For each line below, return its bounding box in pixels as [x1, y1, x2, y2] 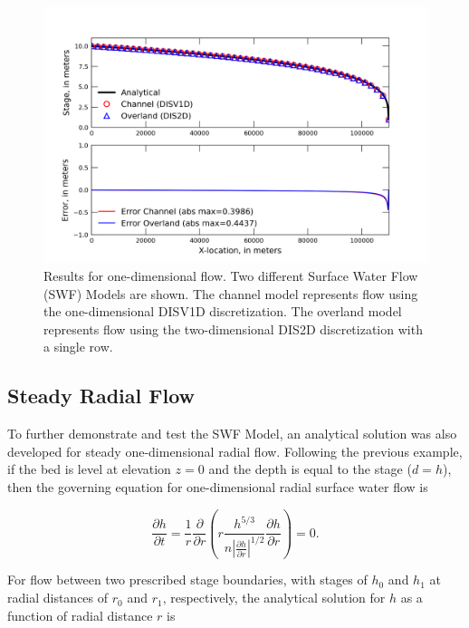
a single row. [43, 337, 113, 356]
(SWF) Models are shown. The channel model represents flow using [43, 284, 418, 303]
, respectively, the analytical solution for [162, 588, 386, 607]
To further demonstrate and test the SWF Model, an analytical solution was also [7, 424, 457, 443]
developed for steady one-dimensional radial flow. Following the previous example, [7, 441, 463, 460]
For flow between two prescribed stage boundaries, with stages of [7, 570, 368, 589]
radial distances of [7, 588, 109, 607]
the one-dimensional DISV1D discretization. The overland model [43, 302, 402, 321]
